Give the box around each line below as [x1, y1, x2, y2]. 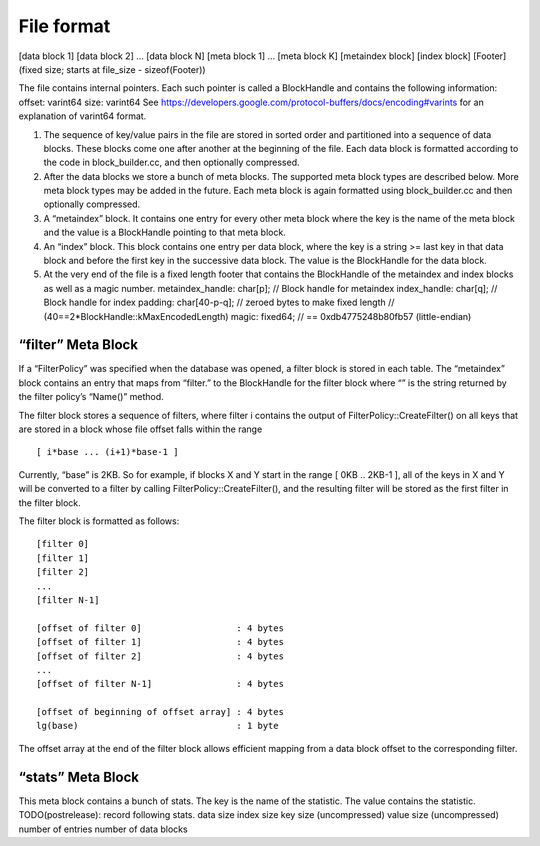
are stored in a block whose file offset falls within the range [18, 423, 263, 435]
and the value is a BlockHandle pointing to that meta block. [43, 226, 287, 239]
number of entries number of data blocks [18, 823, 189, 835]
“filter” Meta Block [18, 336, 139, 354]
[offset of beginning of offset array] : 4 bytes [36, 706, 285, 718]
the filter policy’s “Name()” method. [18, 391, 164, 403]
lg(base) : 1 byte [36, 720, 279, 732]
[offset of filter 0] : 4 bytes [36, 622, 285, 634]
